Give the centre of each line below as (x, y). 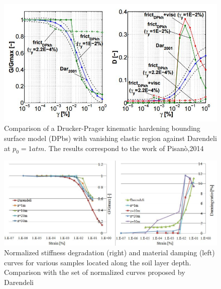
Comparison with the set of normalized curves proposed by (95, 272)
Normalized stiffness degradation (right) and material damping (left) (109, 252)
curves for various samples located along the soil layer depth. (98, 262)
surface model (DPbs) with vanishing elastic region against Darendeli (111, 138)
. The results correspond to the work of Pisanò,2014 (124, 148)
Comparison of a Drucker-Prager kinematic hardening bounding (102, 128)
